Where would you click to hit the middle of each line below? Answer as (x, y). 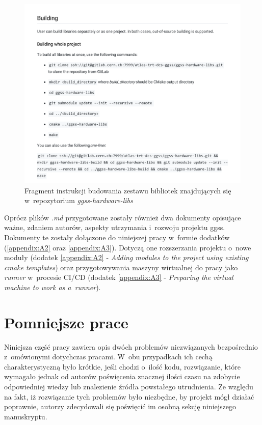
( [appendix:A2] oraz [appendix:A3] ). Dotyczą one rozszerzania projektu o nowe (128, 247)
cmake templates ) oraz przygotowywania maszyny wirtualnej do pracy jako (121, 267)
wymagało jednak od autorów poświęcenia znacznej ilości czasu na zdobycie (122, 376)
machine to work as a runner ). (53, 287)
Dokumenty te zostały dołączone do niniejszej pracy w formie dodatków (117, 237)
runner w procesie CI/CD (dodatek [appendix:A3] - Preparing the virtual (119, 277)
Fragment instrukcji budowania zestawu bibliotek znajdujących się (128, 190)
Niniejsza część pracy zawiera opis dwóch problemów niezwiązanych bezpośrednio (131, 346)
